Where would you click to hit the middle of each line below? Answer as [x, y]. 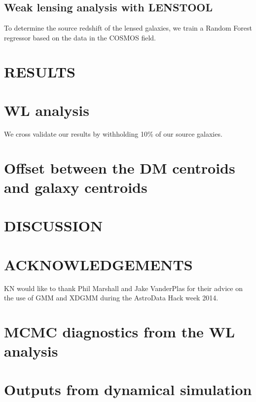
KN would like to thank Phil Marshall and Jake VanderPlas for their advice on [123, 288]
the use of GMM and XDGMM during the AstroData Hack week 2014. [111, 298]
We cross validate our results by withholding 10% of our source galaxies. [113, 133]
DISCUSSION [54, 226]
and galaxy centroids [76, 187]
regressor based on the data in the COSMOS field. [80, 37]
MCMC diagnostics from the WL [120, 331]
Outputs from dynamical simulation [128, 389]
